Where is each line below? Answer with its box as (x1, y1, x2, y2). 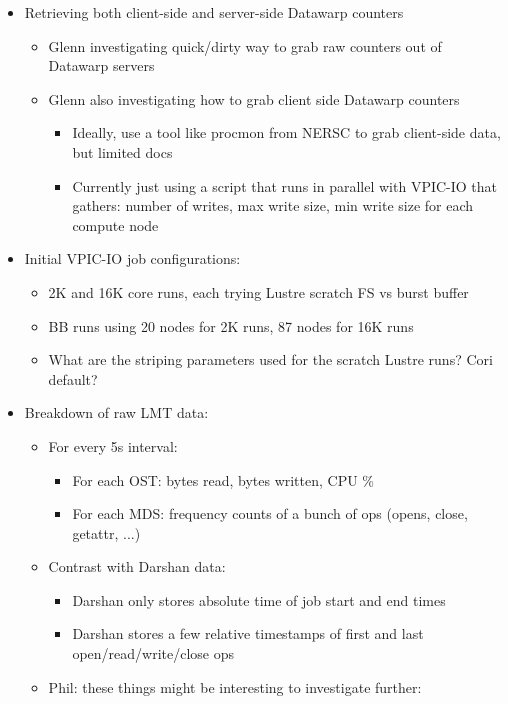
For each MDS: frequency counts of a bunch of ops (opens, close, (72, 503, 468, 524)
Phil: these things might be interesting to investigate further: (48, 676, 422, 697)
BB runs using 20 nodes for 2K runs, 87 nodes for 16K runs (48, 315, 414, 336)
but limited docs (72, 141, 173, 162)
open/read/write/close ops (72, 643, 235, 664)
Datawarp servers (48, 55, 155, 76)
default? (48, 368, 98, 389)
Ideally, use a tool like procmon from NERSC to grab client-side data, (72, 122, 501, 143)
